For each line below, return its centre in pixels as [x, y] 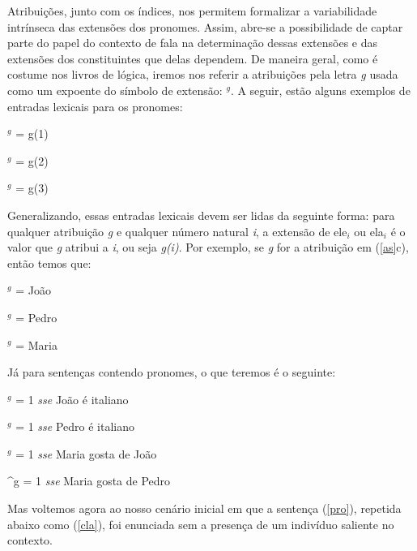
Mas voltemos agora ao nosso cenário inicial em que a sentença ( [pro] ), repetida [204, 508]
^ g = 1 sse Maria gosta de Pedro [89, 481]
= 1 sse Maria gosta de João [86, 453]
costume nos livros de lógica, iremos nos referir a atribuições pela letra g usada [203, 74]
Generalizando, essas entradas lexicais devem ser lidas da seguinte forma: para [201, 215]
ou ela [369, 231]
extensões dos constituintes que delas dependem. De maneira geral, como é [193, 58]
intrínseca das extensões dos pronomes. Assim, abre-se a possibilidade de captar [205, 26]
